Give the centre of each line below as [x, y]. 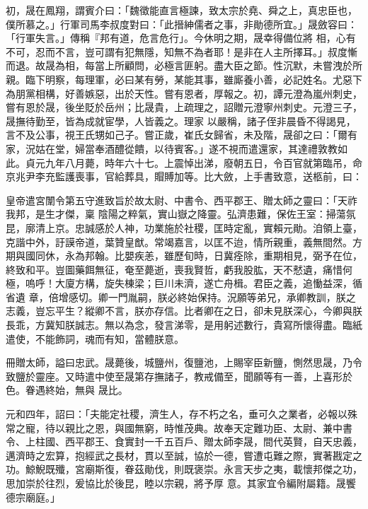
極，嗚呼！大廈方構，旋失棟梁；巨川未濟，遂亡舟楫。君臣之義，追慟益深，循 [184, 283]
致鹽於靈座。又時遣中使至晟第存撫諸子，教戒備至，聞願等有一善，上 [164, 376]
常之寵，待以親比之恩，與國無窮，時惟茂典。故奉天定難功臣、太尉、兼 [169, 427]
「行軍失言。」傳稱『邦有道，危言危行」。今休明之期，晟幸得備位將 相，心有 [181, 38]
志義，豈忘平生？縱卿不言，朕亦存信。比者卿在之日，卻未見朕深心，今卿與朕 [184, 311]
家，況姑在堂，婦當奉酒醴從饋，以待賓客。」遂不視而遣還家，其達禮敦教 [172, 148]
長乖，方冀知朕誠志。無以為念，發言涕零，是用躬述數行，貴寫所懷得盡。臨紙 [184, 325]
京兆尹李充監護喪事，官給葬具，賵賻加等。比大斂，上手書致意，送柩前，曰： [184, 176]
